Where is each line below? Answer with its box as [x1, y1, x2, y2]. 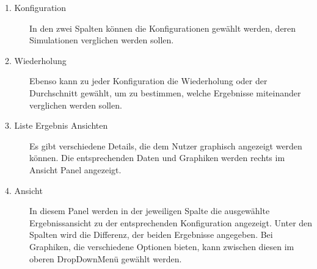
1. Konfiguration [5, 1, 67, 13]
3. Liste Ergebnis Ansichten [5, 119, 108, 132]
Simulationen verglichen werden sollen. [29, 34, 174, 46]
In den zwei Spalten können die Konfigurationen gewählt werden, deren [29, 21, 296, 34]
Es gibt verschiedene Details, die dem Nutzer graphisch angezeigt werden [29, 139, 302, 152]
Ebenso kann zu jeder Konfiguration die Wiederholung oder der [29, 74, 268, 87]
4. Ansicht [5, 184, 43, 196]
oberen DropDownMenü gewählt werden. [29, 252, 182, 265]
